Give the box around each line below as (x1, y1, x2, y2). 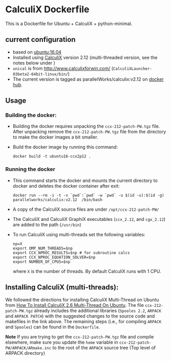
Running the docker (5, 166, 55, 173)
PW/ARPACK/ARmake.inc (5, 345, 52, 351)
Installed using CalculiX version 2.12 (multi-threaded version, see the (12, 54, 158, 60)
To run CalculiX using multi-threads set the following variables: (12, 231, 145, 237)
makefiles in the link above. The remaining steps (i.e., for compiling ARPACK (5, 318, 162, 324)
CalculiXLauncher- (113, 66, 153, 71)
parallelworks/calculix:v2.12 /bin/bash (12, 197, 102, 202)
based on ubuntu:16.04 (12, 49, 61, 55)
